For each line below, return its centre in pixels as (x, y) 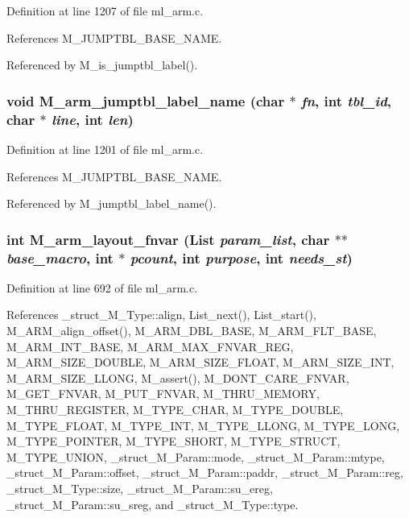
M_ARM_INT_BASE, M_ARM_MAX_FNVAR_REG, (150, 346)
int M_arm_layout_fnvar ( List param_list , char (168, 239)
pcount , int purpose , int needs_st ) (241, 257)
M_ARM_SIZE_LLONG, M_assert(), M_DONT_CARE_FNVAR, (178, 377)
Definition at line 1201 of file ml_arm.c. (105, 149)
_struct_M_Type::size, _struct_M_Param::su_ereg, (140, 488)
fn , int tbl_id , (346, 100)
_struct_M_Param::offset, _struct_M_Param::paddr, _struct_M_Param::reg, (205, 472)
